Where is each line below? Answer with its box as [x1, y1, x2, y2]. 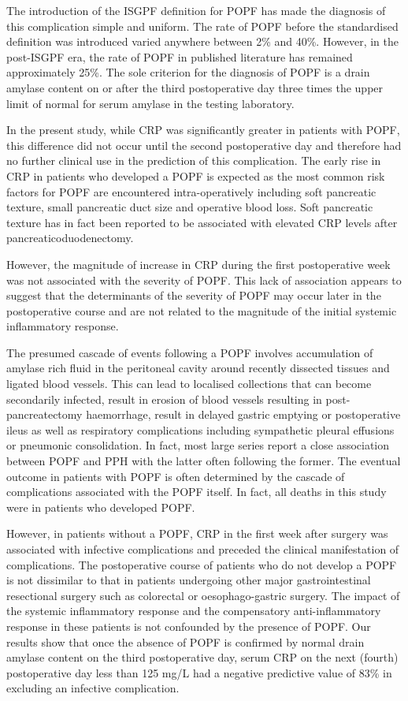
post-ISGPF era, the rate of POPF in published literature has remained [6, 48, 353, 65]
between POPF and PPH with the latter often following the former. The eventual [6, 453, 401, 469]
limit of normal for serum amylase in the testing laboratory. [6, 95, 295, 111]
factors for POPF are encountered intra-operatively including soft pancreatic [6, 183, 376, 199]
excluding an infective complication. [6, 680, 180, 696]
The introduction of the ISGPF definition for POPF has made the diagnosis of [6, 2, 386, 18]
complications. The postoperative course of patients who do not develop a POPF [6, 556, 397, 572]
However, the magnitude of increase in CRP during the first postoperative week [6, 255, 391, 272]
